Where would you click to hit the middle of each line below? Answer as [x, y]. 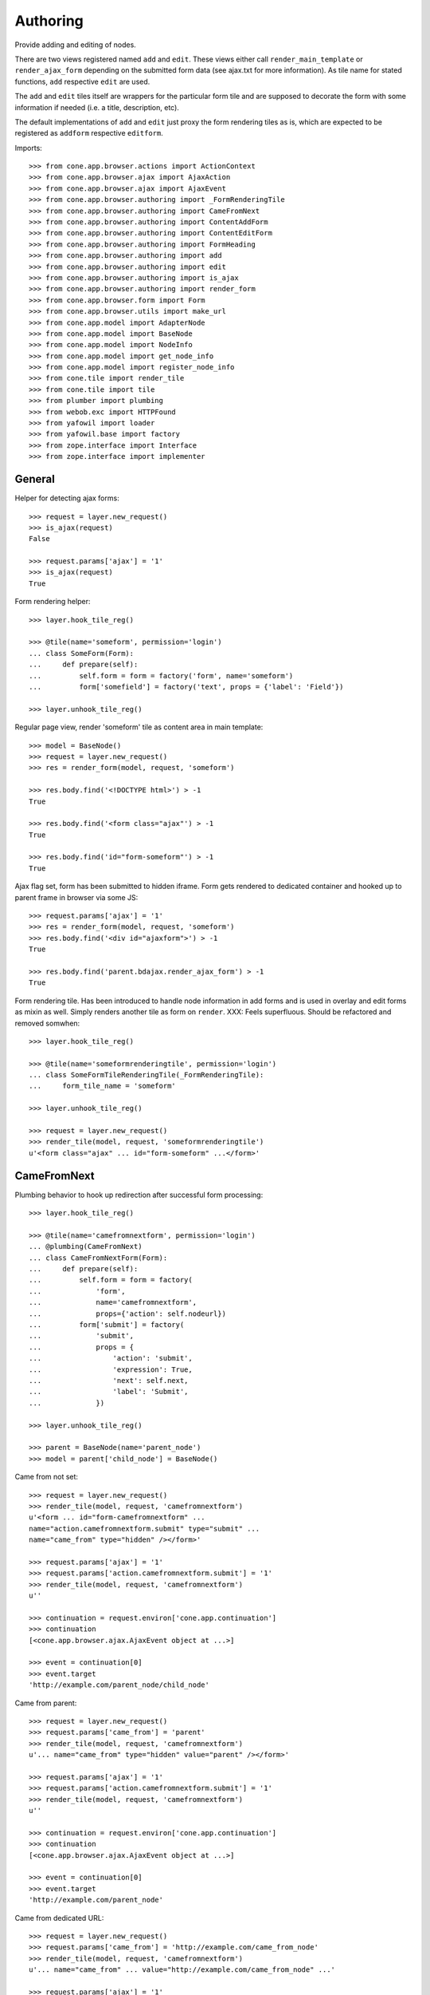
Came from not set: [47, 1477]
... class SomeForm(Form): [82, 653]
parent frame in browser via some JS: [76, 897]
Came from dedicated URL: [59, 1918]
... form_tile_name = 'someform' [103, 1086]
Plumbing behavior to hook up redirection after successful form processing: [139, 1195]
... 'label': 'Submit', [109, 1392]
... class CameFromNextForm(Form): [98, 1258]
